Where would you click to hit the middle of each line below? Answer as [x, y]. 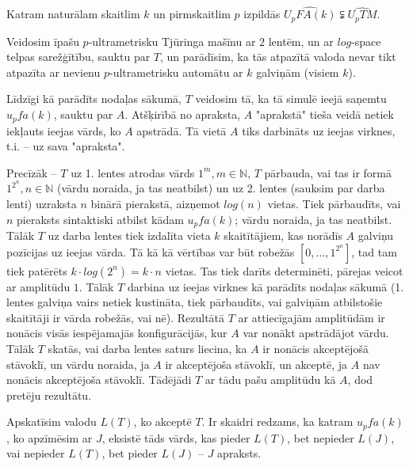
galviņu [376, 235]
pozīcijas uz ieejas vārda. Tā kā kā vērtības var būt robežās [151, 251]
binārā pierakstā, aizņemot [155, 203]
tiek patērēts [37, 270]
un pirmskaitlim [192, 14]
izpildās [262, 14]
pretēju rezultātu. [49, 395]
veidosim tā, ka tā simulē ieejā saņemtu [291, 99]
